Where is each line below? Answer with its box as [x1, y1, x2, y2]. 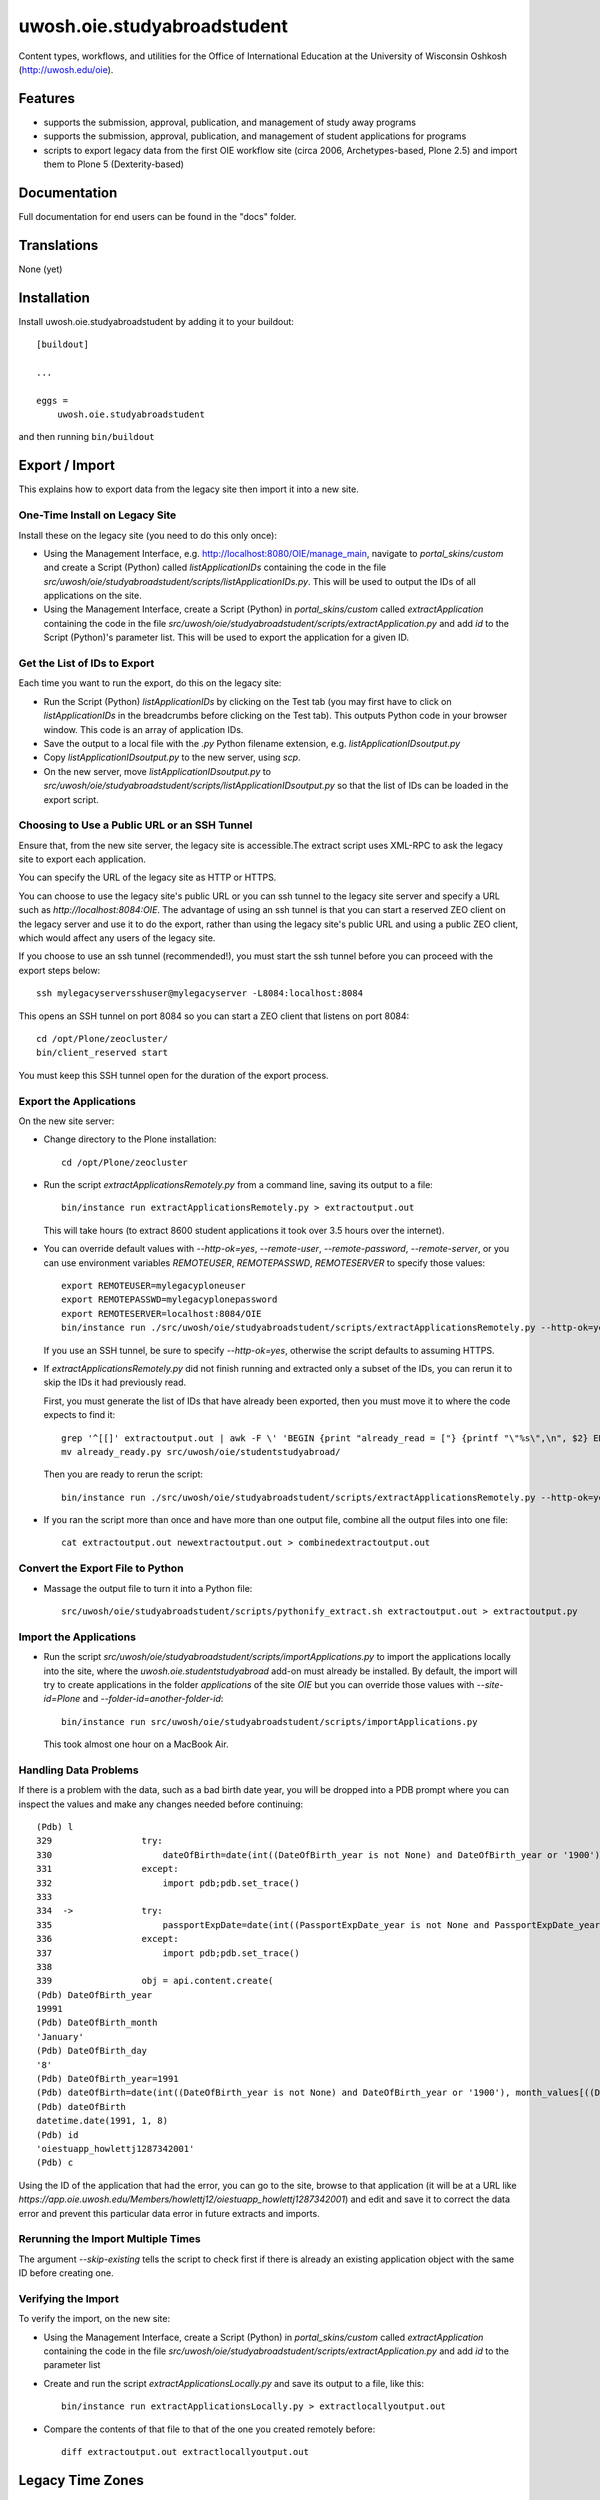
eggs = [36, 395, 69, 406]
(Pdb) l [36, 1821, 74, 1833]
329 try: [36, 1835, 164, 1847]
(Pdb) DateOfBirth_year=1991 [36, 2073, 179, 2085]
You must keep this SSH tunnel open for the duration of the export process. [18, 1069, 329, 1081]
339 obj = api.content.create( [36, 1975, 274, 1987]
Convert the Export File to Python [18, 1561, 184, 1575]
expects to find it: [43, 1409, 116, 1421]
